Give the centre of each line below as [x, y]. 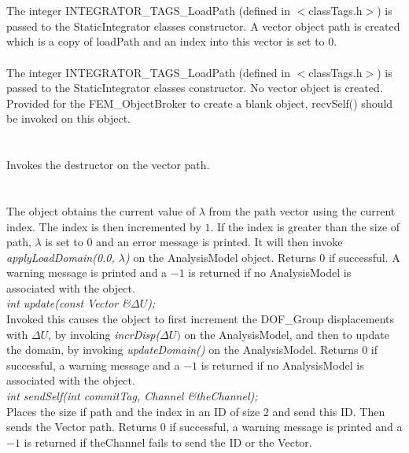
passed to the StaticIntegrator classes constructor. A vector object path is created [203, 26]
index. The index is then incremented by [104, 226]
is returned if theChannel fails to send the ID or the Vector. [168, 442]
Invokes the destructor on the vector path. [108, 165]
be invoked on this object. [68, 118]
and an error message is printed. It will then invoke [219, 242]
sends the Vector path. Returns [82, 427]
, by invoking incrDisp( [104, 334]
